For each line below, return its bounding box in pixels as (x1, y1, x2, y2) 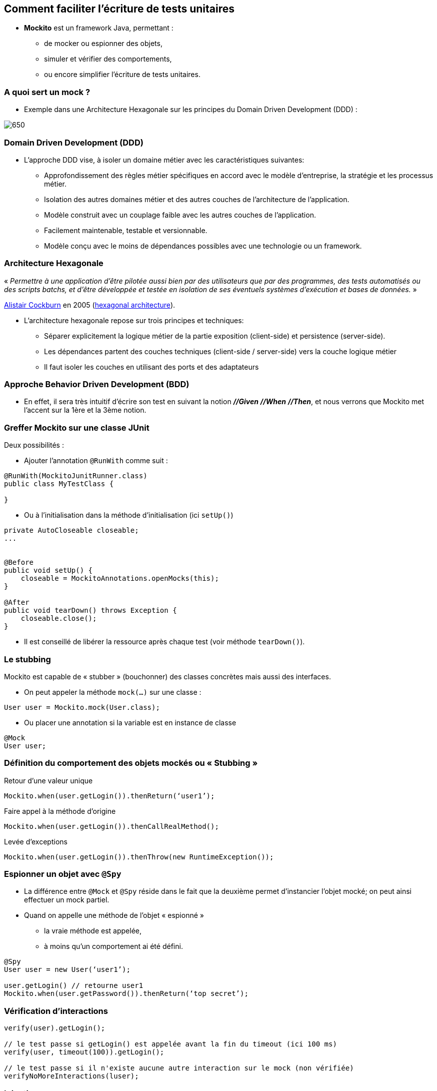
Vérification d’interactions (4, 1005, 108, 1016)
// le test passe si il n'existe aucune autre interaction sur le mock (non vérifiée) (4, 1064, 354, 1072)
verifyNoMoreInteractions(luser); (4, 1072, 139, 1080)
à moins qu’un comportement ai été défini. (44, 942, 183, 951)
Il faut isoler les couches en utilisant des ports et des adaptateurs (44, 362, 259, 371)
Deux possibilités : (4, 441, 64, 450)
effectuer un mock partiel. (24, 895, 109, 904)
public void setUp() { (4, 566, 93, 575)
